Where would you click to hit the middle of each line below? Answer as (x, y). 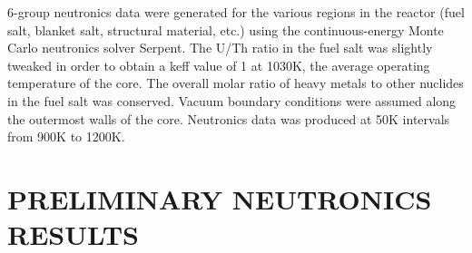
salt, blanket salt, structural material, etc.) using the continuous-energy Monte (226, 29)
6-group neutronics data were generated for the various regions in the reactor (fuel (236, 12)
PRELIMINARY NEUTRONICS (220, 198)
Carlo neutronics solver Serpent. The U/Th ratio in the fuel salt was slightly (220, 48)
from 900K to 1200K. (66, 136)
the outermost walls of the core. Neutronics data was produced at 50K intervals (229, 118)
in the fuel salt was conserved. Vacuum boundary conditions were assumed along (232, 100)
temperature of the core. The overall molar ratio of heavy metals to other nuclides (236, 83)
